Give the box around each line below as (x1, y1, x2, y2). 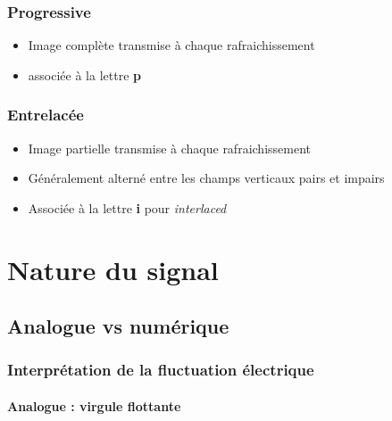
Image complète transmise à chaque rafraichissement (28, 36, 315, 54)
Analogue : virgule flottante (7, 397, 181, 415)
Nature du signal (7, 251, 219, 287)
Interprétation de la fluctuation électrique (7, 359, 314, 381)
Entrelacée (7, 103, 84, 126)
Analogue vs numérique (7, 312, 229, 340)
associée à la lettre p (28, 65, 141, 84)
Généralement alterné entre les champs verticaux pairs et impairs (28, 169, 385, 187)
